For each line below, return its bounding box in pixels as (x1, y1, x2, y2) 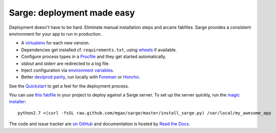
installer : (9, 99, 26, 105)
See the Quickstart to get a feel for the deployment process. (9, 83, 129, 89)
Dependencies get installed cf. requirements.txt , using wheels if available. (21, 47, 177, 53)
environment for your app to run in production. (9, 31, 102, 37)
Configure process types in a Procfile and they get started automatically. (21, 54, 167, 59)
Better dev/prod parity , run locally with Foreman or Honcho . (21, 74, 140, 80)
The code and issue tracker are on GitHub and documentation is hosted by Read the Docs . (9, 121, 190, 127)
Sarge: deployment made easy (9, 7, 135, 18)
